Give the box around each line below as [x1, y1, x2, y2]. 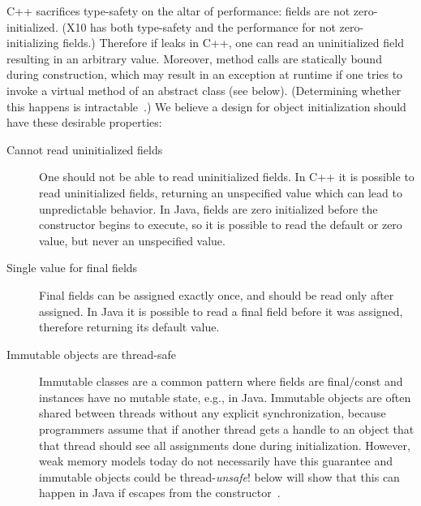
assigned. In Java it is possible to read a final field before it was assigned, [39, 302, 403, 319]
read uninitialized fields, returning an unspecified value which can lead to [39, 184, 402, 201]
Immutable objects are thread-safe [6, 345, 177, 362]
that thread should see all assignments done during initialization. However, [39, 436, 410, 453]
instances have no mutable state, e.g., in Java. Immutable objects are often [39, 388, 411, 405]
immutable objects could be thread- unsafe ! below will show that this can [39, 468, 400, 485]
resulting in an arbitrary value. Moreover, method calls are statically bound [6, 50, 382, 67]
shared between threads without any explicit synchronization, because [39, 404, 386, 422]
